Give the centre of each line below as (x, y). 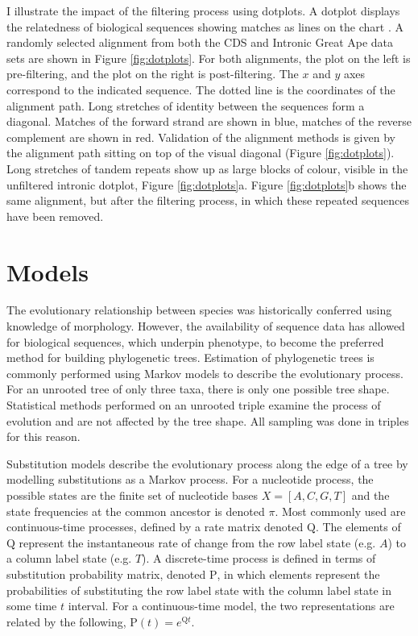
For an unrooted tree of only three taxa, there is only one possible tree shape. (198, 389)
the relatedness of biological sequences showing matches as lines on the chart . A (205, 26)
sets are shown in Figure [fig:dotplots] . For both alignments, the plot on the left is (209, 58)
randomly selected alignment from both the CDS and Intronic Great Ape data (200, 42)
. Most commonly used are (340, 511)
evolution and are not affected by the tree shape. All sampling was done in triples (208, 420)
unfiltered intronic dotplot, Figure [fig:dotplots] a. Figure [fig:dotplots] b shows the (207, 184)
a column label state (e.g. (69, 558)
